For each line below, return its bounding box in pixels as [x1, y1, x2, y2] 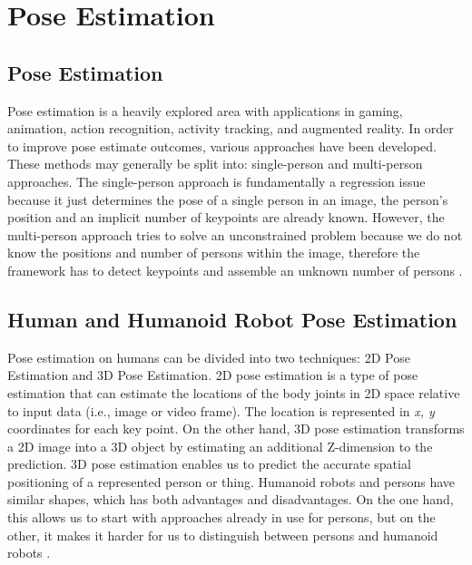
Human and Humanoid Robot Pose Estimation [7, 305, 457, 333]
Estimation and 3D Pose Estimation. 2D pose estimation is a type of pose [7, 365, 418, 385]
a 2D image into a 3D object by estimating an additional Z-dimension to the [7, 436, 433, 455]
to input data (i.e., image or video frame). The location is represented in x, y [7, 401, 435, 420]
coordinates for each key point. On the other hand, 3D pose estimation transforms [7, 419, 465, 438]
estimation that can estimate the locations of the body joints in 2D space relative [7, 383, 460, 402]
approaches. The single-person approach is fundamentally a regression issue [7, 171, 426, 190]
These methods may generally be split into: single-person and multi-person [7, 154, 423, 173]
